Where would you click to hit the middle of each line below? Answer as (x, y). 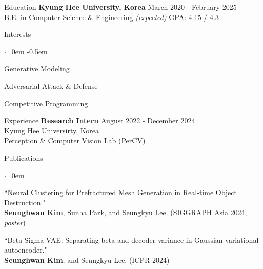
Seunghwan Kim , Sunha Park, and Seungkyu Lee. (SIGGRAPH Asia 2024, (126, 212)
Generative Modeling (37, 69)
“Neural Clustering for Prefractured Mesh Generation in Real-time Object (120, 192)
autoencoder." (26, 250)
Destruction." (25, 202)
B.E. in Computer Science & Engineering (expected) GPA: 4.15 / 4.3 (112, 17)
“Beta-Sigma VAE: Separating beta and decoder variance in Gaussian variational (131, 239)
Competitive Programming (46, 103)
